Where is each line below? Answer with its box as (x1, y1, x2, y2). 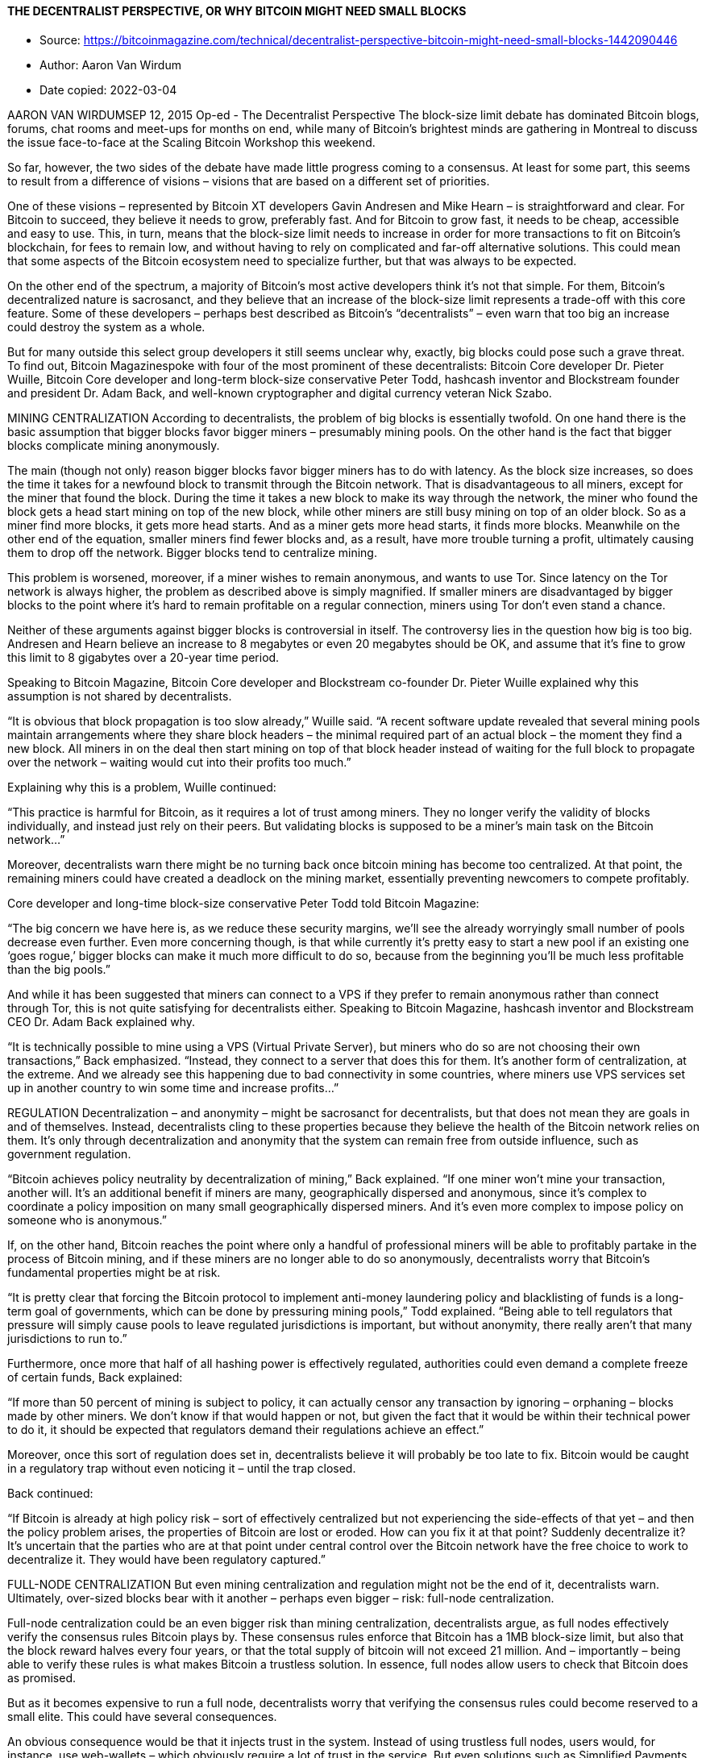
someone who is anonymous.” (7, 1212, 167, 1227)
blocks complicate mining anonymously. (7, 438, 220, 452)
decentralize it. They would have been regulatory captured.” (7, 1552, 326, 1566)
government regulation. (7, 1146, 131, 1161)
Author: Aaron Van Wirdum (39, 57, 181, 72)
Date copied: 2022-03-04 (39, 82, 177, 97)
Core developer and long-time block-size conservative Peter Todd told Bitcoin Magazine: (7, 896, 480, 910)
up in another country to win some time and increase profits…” (7, 1080, 339, 1095)
